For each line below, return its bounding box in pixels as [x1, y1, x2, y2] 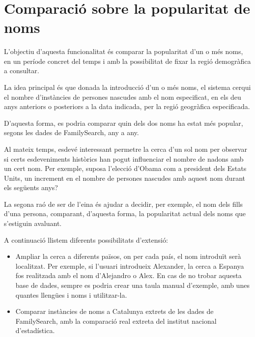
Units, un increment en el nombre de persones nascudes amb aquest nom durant [4, 172, 245, 183]
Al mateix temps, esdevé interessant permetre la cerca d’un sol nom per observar [4, 143, 247, 154]
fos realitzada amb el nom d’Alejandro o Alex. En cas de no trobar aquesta [15, 270, 242, 281]
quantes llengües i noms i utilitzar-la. [15, 289, 127, 300]
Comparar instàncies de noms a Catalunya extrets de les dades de [15, 306, 214, 316]
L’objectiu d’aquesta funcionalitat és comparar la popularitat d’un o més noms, [4, 46, 243, 56]
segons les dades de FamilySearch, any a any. [4, 127, 139, 138]
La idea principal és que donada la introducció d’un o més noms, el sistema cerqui [4, 82, 251, 92]
